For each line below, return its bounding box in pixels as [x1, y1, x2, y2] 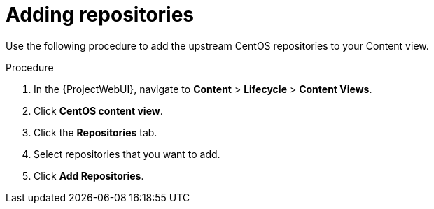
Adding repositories [6, 3, 195, 27]
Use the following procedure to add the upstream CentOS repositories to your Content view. [6, 39, 429, 52]
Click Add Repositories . [34, 169, 144, 182]
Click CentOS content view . [34, 104, 163, 117]
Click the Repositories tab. [34, 126, 157, 138]
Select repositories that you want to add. [34, 147, 220, 160]
